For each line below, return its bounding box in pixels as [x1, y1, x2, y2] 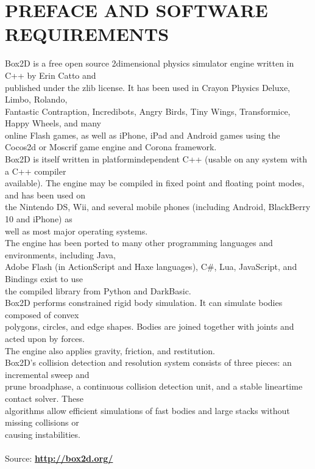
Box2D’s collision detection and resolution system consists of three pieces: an [5, 356, 292, 369]
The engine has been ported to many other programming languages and [5, 236, 273, 249]
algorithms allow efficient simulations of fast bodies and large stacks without [5, 404, 290, 416]
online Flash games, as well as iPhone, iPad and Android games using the [5, 128, 280, 141]
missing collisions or [5, 416, 79, 429]
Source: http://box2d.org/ [5, 451, 113, 464]
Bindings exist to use [5, 272, 83, 285]
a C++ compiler [5, 164, 66, 177]
